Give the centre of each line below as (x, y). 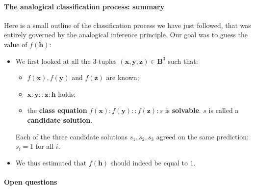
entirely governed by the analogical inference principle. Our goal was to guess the (126, 35)
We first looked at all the (53, 61)
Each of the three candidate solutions (72, 136)
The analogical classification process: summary (84, 6)
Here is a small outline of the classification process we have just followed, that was (127, 25)
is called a (224, 110)
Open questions (31, 181)
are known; (123, 77)
